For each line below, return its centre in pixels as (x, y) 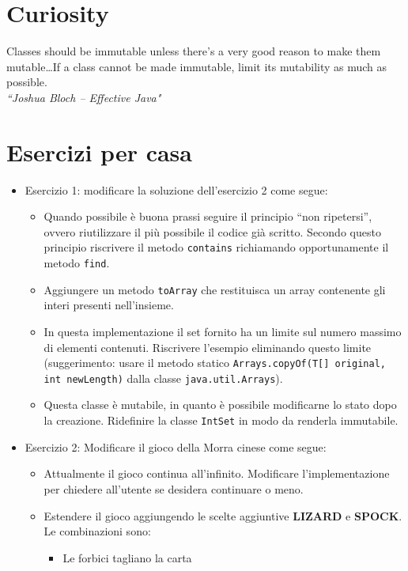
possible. (27, 82)
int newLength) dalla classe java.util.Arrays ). (163, 378)
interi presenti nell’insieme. (109, 305)
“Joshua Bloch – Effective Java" (84, 97)
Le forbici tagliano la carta (127, 557)
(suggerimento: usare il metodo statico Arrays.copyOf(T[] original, (215, 363)
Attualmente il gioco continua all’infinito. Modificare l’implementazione (217, 473)
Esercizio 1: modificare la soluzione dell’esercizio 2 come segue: (176, 189)
